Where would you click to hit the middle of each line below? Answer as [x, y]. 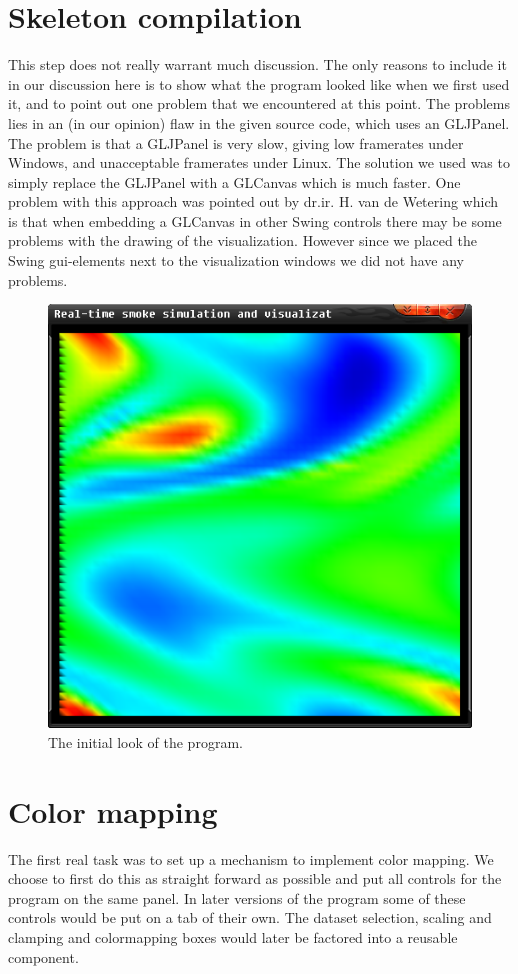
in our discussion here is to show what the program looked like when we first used [259, 83]
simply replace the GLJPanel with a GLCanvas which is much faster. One [234, 181]
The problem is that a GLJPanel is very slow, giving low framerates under [236, 142]
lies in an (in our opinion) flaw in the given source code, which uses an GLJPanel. [259, 122]
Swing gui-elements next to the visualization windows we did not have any [236, 260]
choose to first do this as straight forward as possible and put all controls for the [255, 878]
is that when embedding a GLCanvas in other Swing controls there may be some [255, 220]
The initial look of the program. [145, 741]
